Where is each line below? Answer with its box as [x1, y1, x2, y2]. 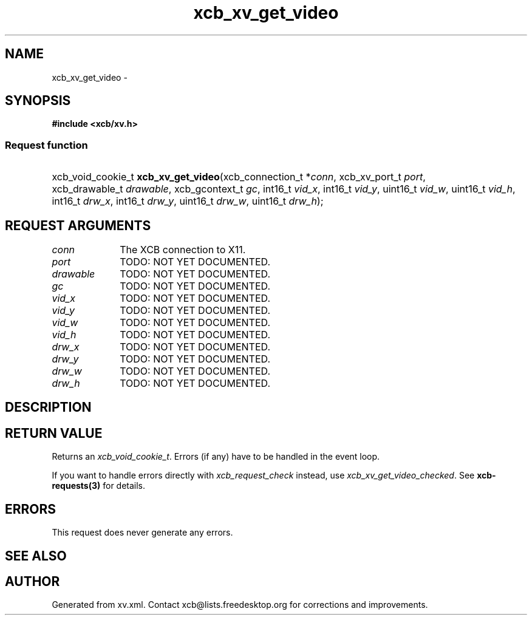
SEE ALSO [5, 548, 67, 564]
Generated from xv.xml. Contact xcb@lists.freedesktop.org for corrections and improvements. [52, 599, 428, 610]
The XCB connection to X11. [120, 244, 246, 256]
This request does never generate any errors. [52, 527, 233, 538]
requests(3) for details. [52, 480, 146, 491]
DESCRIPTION [5, 400, 92, 415]
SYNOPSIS [5, 93, 71, 109]
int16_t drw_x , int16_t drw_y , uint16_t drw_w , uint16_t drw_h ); [52, 195, 324, 208]
